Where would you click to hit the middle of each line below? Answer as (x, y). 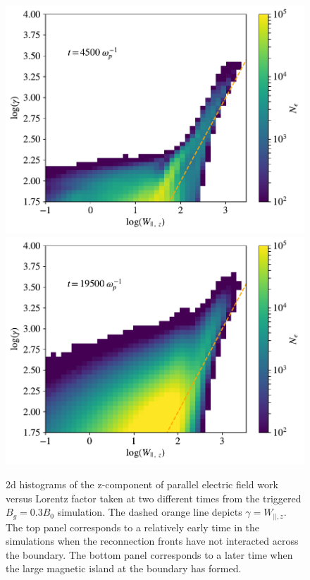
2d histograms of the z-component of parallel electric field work (142, 484)
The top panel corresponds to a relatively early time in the (133, 527)
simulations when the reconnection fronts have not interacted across (152, 541)
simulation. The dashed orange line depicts (150, 512)
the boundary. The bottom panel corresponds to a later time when (149, 554)
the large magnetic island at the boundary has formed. (124, 568)
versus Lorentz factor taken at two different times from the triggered (154, 498)
